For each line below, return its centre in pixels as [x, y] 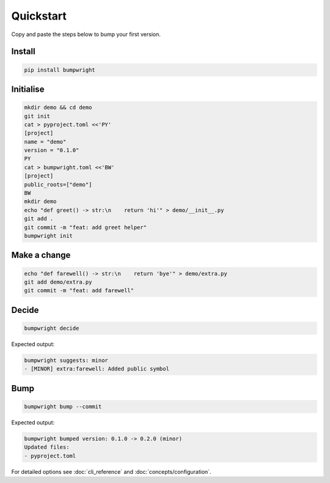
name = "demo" [45, 142]
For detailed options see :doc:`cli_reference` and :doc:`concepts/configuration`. [111, 471]
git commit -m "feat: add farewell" [79, 291]
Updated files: [47, 447]
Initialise [28, 89]
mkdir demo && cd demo [58, 108]
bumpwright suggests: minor [66, 360]
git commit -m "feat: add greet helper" [85, 227]
